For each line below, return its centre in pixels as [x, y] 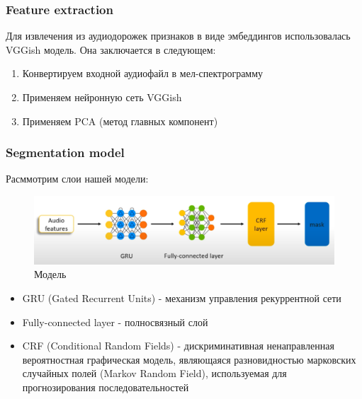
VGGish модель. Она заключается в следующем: [111, 49]
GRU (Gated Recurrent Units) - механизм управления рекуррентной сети [182, 298]
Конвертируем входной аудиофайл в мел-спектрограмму [143, 73]
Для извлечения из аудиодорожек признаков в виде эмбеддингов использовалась [178, 36]
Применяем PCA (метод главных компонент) [120, 121]
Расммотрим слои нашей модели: [77, 179]
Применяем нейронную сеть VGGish [102, 97]
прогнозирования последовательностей [106, 387]
